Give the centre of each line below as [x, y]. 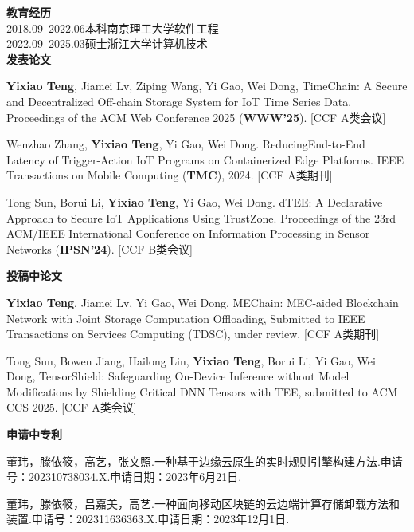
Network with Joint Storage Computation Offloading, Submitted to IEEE [186, 318]
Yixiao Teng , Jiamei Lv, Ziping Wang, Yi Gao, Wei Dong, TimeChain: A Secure [207, 86]
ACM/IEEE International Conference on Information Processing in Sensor [188, 233]
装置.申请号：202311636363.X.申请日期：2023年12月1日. [148, 519]
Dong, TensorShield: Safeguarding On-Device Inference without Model [178, 376]
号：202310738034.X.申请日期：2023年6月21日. [124, 477]
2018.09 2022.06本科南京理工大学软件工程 [113, 28]
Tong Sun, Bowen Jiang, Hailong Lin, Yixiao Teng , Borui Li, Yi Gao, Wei [191, 360]
